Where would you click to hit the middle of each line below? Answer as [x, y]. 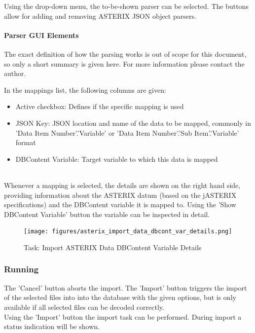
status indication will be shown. [52, 326]
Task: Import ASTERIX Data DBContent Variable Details [113, 247]
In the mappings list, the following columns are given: [85, 90]
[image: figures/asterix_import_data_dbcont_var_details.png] [128, 232]
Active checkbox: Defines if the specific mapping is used [100, 106]
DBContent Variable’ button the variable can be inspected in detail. [107, 214]
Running [21, 269]
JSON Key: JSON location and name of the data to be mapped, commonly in [133, 123]
